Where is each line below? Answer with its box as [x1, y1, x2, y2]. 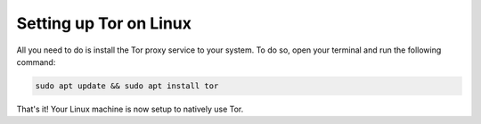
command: [16, 56, 56, 67]
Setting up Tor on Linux [16, 13, 192, 33]
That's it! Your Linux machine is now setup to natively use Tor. [16, 103, 244, 114]
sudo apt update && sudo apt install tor [35, 80, 219, 91]
